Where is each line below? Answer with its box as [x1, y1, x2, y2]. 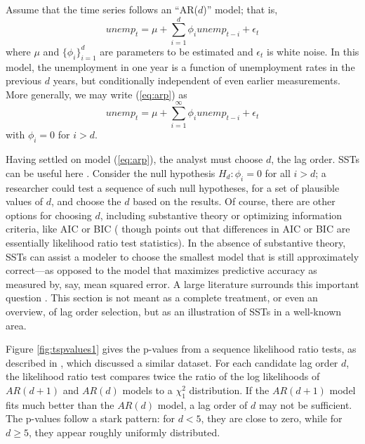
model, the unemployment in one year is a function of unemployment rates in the [6, 59, 355, 74]
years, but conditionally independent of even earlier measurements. [53, 73, 340, 88]
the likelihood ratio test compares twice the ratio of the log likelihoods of [6, 369, 320, 384]
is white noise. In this [267, 44, 359, 58]
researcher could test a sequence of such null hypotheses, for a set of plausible [6, 180, 340, 195]
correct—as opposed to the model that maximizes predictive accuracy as [6, 263, 317, 277]
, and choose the [51, 194, 121, 209]
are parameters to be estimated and [100, 44, 253, 58]
